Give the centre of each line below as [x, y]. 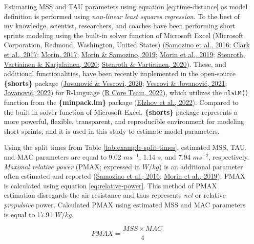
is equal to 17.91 [29, 214]
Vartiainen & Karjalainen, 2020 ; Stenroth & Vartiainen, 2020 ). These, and [115, 64]
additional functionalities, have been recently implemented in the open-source [120, 73]
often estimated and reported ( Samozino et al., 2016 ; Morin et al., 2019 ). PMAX [125, 176]
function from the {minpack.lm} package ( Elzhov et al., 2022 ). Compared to [121, 102]
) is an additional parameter [201, 166]
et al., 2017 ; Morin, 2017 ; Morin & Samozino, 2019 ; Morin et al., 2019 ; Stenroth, [125, 54]
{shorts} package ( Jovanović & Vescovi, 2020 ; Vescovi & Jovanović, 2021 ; [116, 83]
